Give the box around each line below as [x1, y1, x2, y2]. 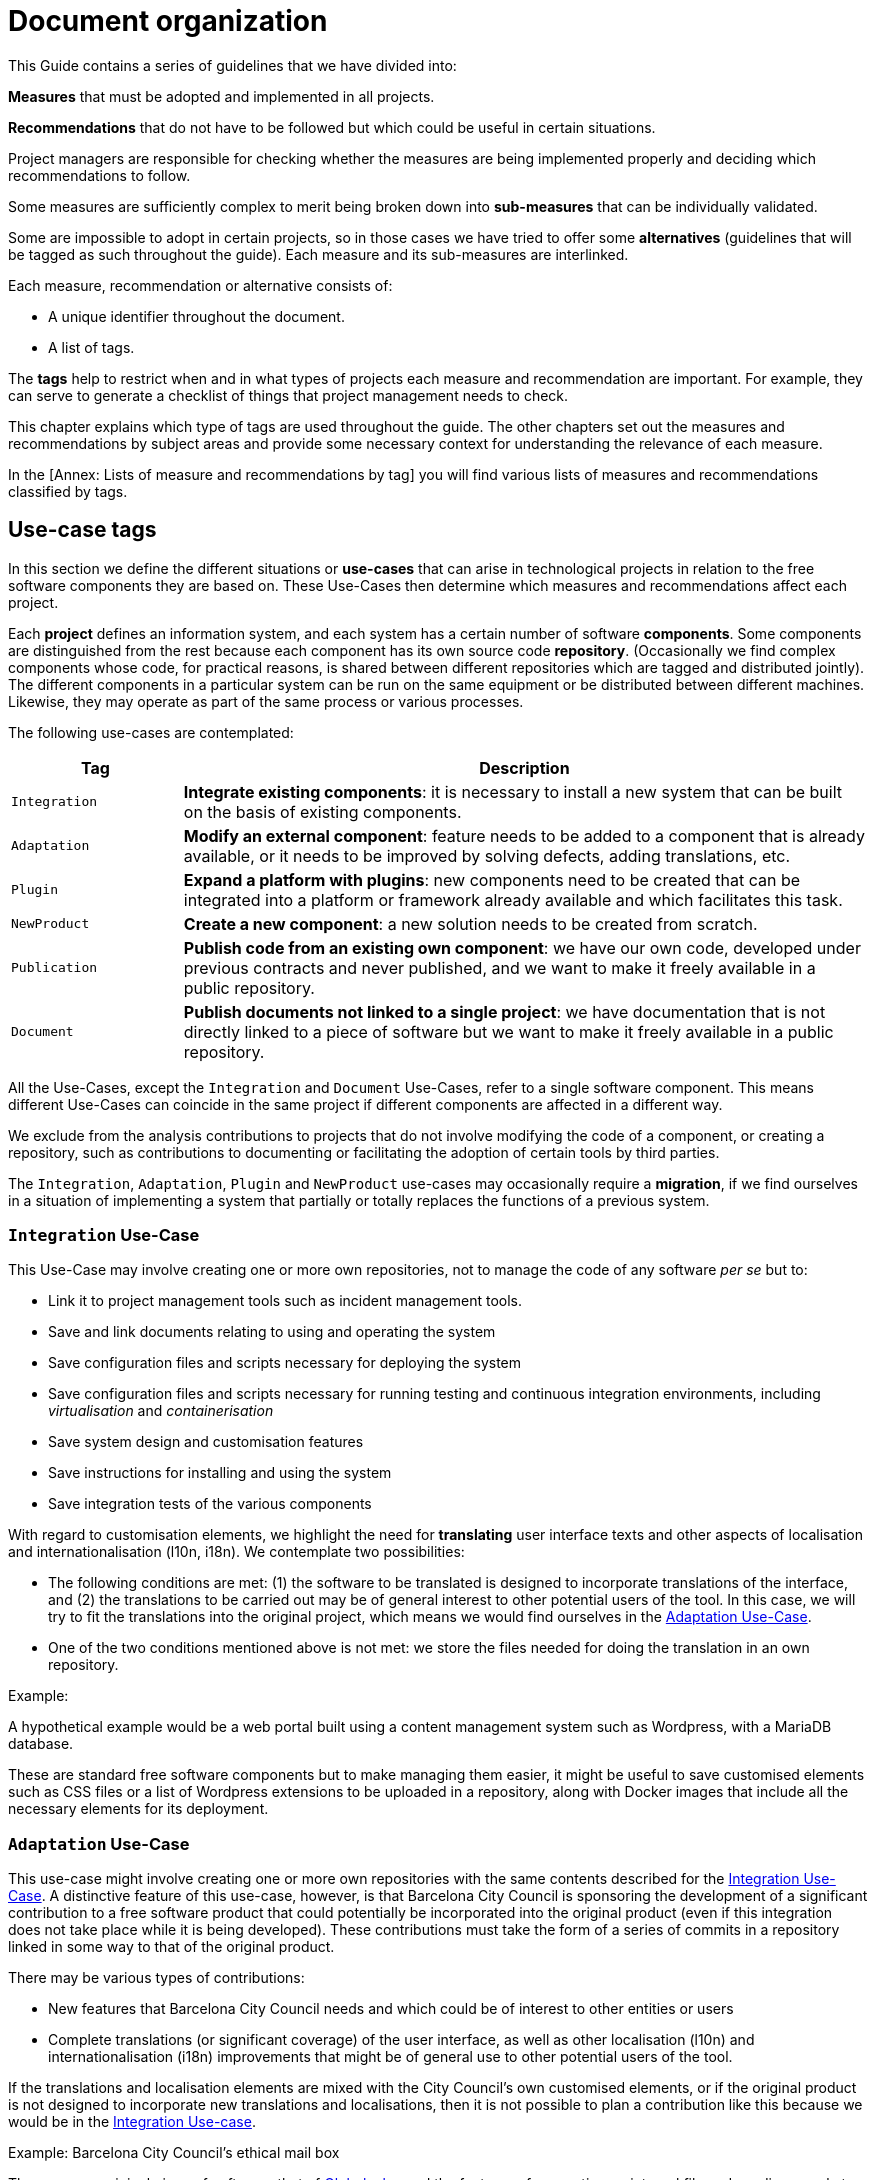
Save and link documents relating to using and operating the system [48, 1323, 496, 1341]
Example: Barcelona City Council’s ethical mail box [8, 2144, 340, 2162]
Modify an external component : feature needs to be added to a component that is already [183, 825, 865, 846]
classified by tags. [8, 482, 128, 500]
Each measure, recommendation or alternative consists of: [8, 276, 393, 294]
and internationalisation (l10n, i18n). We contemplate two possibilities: [8, 1543, 465, 1561]
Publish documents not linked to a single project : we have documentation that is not [183, 1001, 826, 1022]
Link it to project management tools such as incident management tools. [48, 1292, 523, 1310]
